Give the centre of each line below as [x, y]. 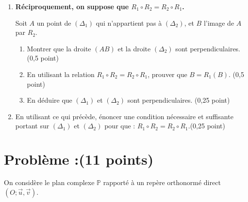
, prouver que [167, 74]
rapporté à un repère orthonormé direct [162, 182]
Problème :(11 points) [79, 159]
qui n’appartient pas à [129, 23]
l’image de [219, 23]
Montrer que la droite [59, 48]
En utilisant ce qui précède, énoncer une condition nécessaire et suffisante [124, 116]
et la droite [134, 48]
